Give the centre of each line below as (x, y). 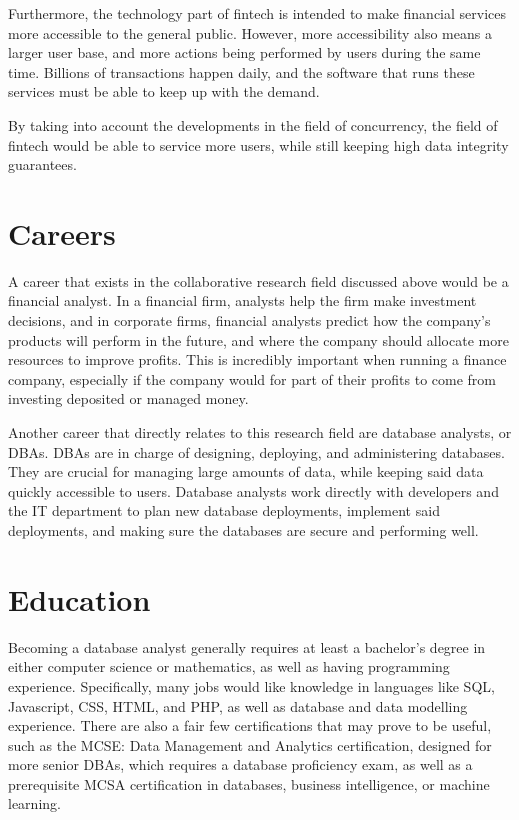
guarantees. (42, 164)
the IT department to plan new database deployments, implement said (224, 510)
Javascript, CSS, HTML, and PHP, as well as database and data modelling (238, 705)
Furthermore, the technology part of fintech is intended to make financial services (257, 13)
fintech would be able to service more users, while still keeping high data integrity (258, 144)
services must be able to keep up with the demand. (164, 91)
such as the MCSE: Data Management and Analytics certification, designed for (250, 744)
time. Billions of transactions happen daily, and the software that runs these (241, 71)
